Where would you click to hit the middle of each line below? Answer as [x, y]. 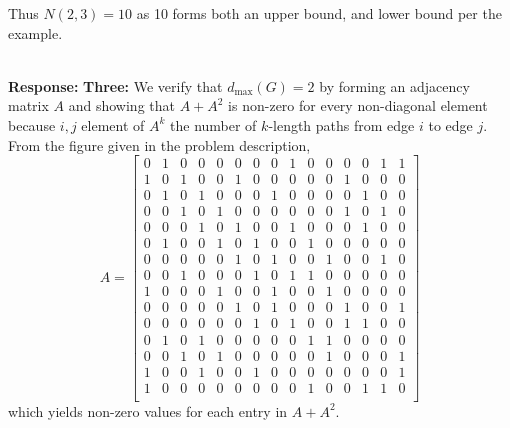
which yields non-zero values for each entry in [148, 410]
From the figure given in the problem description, [159, 144]
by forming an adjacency [394, 85]
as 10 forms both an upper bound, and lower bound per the [319, 13]
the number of [213, 124]
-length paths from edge [341, 124]
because [32, 124]
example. [35, 32]
